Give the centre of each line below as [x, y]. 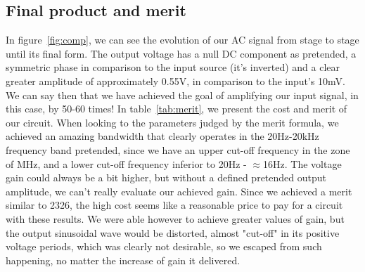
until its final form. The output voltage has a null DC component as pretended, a [181, 53]
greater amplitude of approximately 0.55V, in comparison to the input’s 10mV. [175, 80]
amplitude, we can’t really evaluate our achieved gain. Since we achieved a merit [179, 191]
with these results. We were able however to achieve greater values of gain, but [175, 218]
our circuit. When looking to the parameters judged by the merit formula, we [172, 122]
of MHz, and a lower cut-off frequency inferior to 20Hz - [126, 163]
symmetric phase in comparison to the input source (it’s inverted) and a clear [173, 67]
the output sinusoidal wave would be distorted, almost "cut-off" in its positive [173, 232]
